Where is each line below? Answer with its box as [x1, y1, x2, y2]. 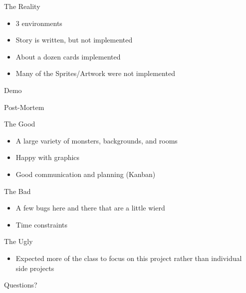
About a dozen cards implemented [15, 51, 121, 61]
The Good [4, 118, 35, 129]
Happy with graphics [15, 152, 80, 162]
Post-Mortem [4, 101, 44, 112]
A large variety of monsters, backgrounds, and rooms [15, 135, 178, 145]
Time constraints [15, 219, 68, 229]
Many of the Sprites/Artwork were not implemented [15, 68, 175, 78]
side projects [15, 262, 54, 273]
